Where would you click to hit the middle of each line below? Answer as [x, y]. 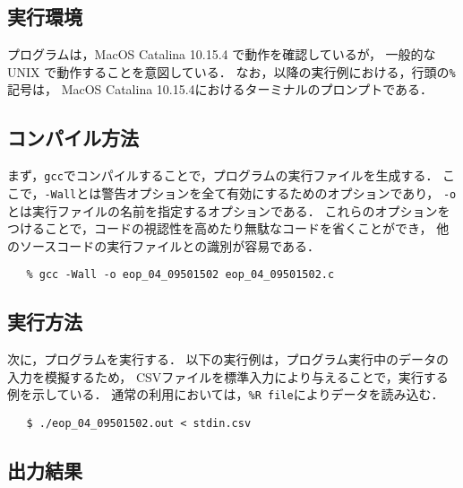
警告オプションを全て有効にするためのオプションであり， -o [279, 192]
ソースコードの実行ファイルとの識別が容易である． [170, 245]
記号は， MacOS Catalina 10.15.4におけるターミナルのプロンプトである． [220, 89]
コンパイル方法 [73, 138]
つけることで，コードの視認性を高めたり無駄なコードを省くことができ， [220, 228]
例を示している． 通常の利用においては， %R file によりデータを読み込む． [226, 394]
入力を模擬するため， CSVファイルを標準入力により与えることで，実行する [228, 376]
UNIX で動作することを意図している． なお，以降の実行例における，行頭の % [231, 71]
